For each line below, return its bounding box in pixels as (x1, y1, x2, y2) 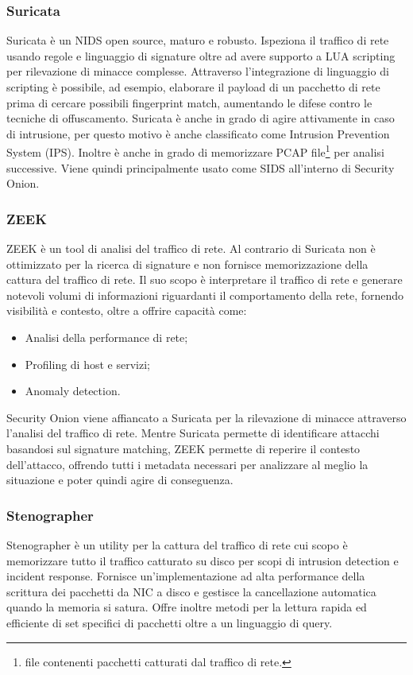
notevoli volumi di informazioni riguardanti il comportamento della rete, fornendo (6, 286, 404, 303)
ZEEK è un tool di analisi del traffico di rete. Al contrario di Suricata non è (6, 240, 376, 257)
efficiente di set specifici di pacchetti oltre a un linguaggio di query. (6, 614, 333, 630)
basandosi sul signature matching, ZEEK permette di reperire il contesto (6, 440, 361, 456)
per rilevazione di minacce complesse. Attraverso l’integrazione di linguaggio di (6, 63, 389, 80)
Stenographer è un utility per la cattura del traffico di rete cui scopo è (6, 536, 348, 553)
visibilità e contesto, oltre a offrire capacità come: (6, 302, 247, 319)
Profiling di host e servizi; (25, 355, 150, 372)
